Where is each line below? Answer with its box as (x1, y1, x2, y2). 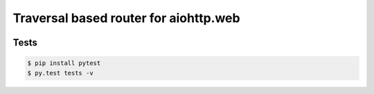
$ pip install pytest (27, 59, 101, 67)
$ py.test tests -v (27, 69, 93, 77)
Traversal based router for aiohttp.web (12, 10, 240, 26)
